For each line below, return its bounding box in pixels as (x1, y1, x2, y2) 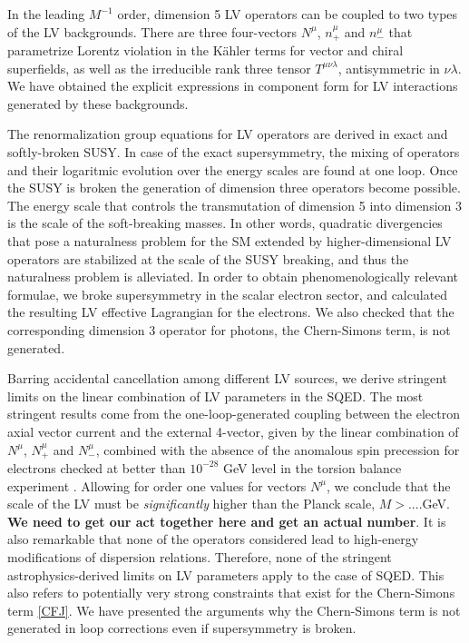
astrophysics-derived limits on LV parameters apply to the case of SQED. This (7, 565, 445, 584)
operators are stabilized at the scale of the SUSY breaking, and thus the (7, 249, 409, 268)
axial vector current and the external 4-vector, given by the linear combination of (7, 421, 459, 440)
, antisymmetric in (337, 58, 440, 77)
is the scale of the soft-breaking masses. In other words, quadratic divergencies (7, 213, 443, 232)
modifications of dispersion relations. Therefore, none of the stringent (7, 547, 392, 566)
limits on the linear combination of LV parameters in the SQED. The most (7, 386, 424, 405)
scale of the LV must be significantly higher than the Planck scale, (7, 494, 376, 513)
